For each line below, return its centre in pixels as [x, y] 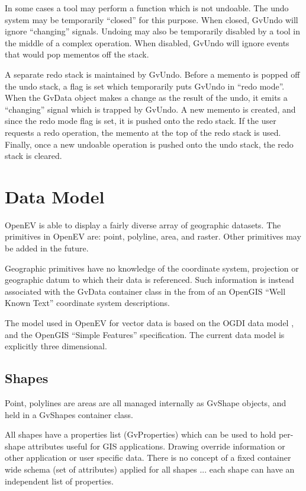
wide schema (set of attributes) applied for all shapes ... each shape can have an [150, 469]
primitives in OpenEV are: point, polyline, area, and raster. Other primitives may [153, 236]
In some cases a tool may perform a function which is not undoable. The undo [147, 8]
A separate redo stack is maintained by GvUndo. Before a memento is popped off [152, 74]
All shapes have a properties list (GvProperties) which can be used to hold [141, 434]
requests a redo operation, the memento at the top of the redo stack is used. [143, 132]
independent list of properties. [59, 481]
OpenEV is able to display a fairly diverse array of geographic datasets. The [143, 224]
